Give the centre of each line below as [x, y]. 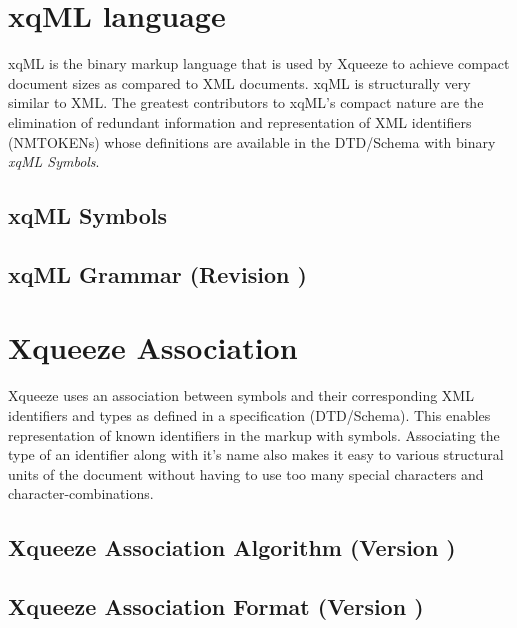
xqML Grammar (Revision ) [157, 273]
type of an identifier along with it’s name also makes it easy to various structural [256, 454]
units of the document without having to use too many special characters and [246, 473]
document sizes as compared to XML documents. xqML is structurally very [239, 82]
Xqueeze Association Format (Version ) [216, 606]
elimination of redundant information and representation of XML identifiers [240, 121]
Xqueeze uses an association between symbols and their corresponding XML [241, 395]
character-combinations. [81, 493]
